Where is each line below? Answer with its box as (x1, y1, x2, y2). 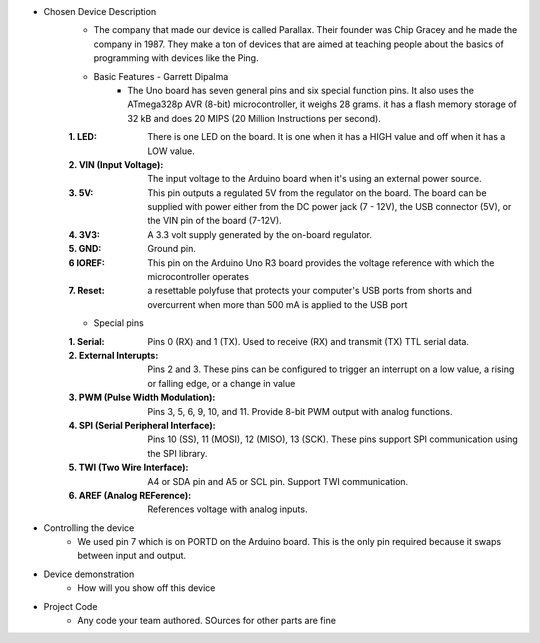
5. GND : (68, 243, 102, 255)
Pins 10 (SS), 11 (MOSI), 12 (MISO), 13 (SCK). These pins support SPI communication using (147, 433, 519, 445)
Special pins (93, 317, 144, 329)
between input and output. (77, 550, 187, 562)
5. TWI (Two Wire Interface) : (68, 461, 189, 474)
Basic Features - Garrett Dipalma (93, 70, 229, 82)
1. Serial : (68, 335, 105, 347)
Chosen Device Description (43, 6, 157, 17)
